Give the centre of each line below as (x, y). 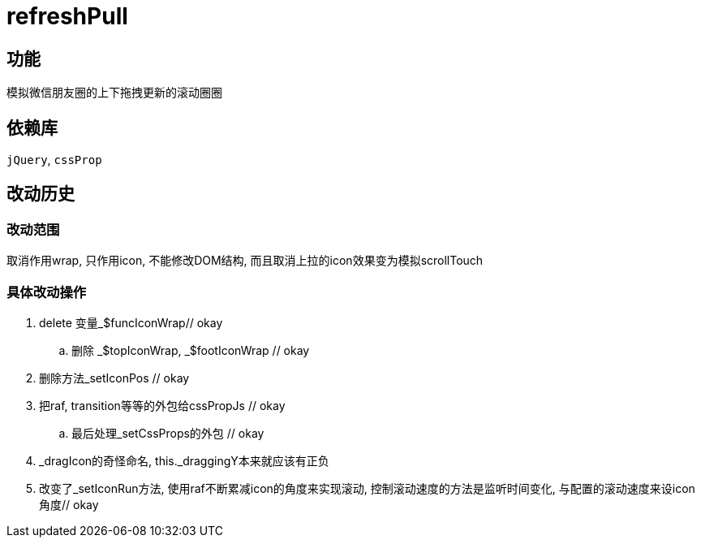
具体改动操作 (47, 292)
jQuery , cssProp (54, 160)
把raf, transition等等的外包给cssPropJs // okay (162, 405)
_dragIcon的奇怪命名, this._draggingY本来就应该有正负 (184, 460)
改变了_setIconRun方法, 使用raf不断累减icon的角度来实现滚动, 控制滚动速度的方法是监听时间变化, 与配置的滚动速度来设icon (367, 488)
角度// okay (69, 504)
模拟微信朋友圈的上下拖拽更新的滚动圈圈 (114, 93)
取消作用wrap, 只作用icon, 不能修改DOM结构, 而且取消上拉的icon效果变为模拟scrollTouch (245, 261)
